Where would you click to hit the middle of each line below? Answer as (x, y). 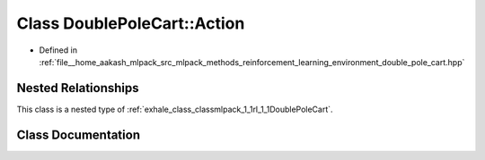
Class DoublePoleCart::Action (131, 23)
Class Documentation (79, 135)
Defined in (58, 50)
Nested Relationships (78, 88)
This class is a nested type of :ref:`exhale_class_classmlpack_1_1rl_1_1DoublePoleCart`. (175, 109)
